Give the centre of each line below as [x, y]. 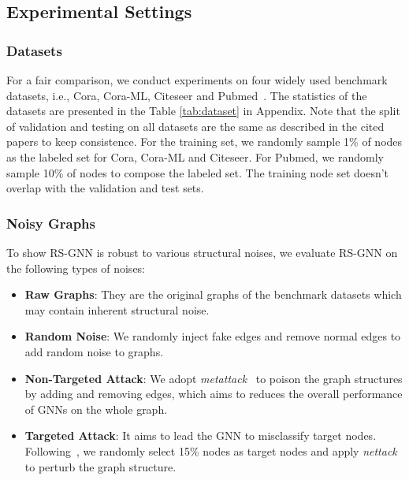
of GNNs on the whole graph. [96, 409]
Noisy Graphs [51, 223]
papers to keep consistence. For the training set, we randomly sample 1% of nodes [204, 141]
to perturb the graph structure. [100, 466]
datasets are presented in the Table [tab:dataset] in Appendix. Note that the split [203, 111]
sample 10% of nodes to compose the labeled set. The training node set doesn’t [198, 172]
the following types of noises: [76, 268]
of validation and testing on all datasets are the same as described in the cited [195, 126]
